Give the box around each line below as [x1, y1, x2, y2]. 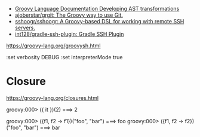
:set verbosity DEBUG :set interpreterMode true [6, 54, 123, 60]
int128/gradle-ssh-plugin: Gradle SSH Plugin [14, 31, 124, 38]
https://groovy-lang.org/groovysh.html [6, 42, 101, 49]
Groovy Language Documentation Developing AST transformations [14, 5, 180, 12]
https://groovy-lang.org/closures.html [6, 94, 99, 101]
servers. [14, 24, 36, 31]
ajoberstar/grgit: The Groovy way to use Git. [14, 11, 124, 19]
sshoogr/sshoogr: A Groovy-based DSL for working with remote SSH [14, 18, 184, 25]
